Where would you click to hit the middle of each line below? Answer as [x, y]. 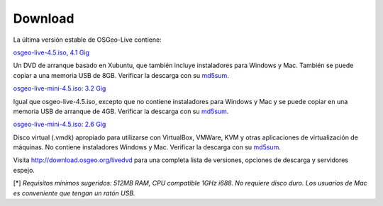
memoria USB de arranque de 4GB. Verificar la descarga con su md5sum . [121, 111]
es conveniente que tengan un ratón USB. [74, 193]
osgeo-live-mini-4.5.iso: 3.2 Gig [60, 88]
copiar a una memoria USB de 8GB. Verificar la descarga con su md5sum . [121, 75]
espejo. [24, 170]
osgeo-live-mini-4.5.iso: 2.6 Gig [60, 125]
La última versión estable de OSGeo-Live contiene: [88, 40]
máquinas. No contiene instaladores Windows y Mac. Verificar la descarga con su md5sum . [147, 147]
